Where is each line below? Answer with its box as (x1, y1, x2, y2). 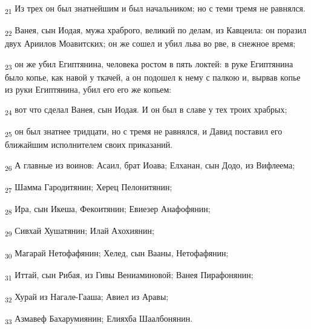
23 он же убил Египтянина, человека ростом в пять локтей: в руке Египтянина (5, 57, 293, 71)
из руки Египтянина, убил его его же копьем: (5, 82, 172, 95)
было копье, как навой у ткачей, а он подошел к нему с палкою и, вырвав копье (5, 70, 301, 83)
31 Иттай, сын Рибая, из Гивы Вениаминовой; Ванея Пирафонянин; (5, 268, 254, 282)
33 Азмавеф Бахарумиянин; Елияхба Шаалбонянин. (5, 311, 193, 326)
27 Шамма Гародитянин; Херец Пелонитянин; (5, 181, 172, 194)
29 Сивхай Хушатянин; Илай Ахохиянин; (5, 224, 154, 239)
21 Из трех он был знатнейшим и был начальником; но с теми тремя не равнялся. (5, 2, 306, 16)
